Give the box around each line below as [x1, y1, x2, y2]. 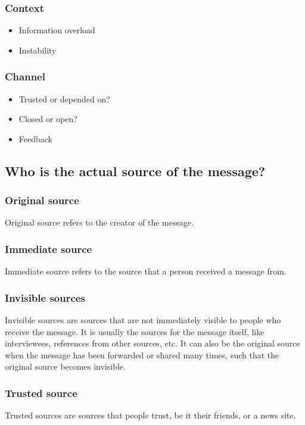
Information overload [18, 24, 95, 36]
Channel [5, 69, 45, 84]
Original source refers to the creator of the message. [5, 216, 194, 229]
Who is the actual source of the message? [5, 161, 266, 180]
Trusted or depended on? [18, 92, 110, 105]
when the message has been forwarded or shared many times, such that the [5, 348, 279, 361]
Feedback [18, 132, 52, 145]
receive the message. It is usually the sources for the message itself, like [5, 325, 264, 337]
